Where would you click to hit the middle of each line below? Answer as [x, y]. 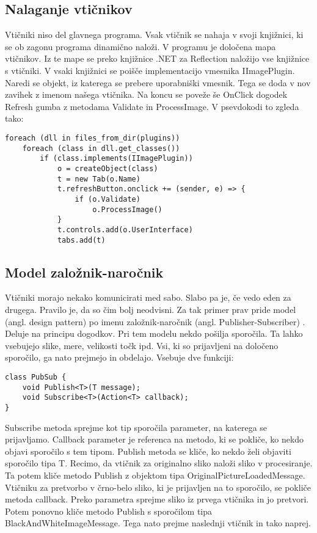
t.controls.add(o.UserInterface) [125, 230]
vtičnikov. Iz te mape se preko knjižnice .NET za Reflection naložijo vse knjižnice [157, 58]
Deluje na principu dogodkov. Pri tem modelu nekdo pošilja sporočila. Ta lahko [154, 333]
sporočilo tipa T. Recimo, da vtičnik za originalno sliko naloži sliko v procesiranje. [159, 463]
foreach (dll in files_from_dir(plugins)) [93, 138]
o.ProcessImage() [127, 209]
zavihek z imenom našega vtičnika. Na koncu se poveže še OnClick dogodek [146, 94]
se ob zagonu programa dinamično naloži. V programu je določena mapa [140, 46]
